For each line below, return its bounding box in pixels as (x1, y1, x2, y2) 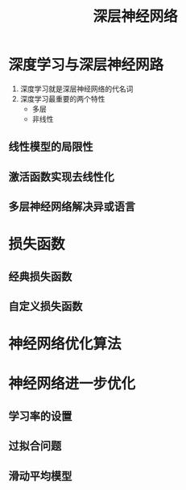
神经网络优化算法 (8, 335, 122, 353)
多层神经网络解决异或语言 (8, 200, 135, 214)
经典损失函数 (8, 269, 72, 283)
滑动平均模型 (8, 469, 72, 483)
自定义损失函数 (8, 300, 83, 314)
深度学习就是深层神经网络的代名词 (19, 84, 134, 93)
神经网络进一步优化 (8, 375, 136, 393)
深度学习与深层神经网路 (8, 56, 164, 74)
